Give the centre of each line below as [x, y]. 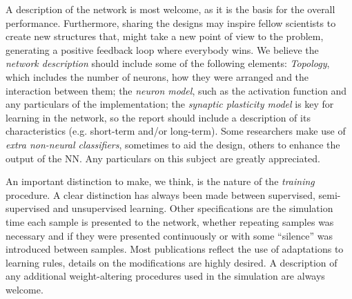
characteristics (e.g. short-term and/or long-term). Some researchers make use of [176, 131]
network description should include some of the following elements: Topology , [168, 63]
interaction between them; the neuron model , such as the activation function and [176, 90]
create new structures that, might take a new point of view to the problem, [165, 36]
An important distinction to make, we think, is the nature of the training [160, 181]
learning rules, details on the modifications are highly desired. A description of [172, 262]
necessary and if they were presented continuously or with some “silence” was [169, 235]
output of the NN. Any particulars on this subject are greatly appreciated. [163, 158]
